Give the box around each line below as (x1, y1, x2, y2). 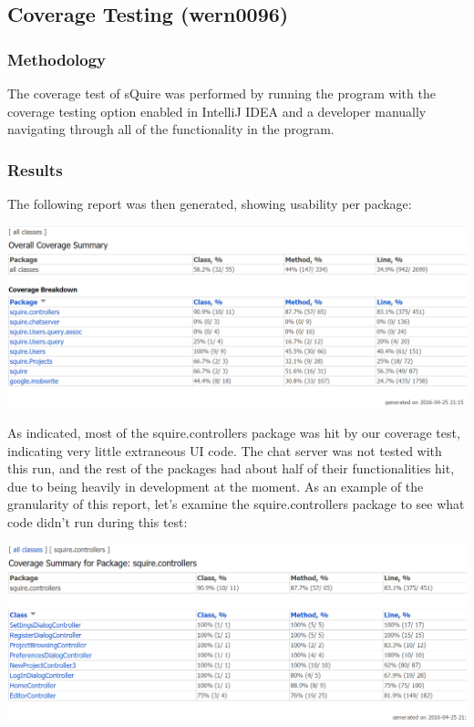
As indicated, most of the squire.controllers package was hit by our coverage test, (7, 423, 460, 442)
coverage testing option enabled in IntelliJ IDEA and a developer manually (7, 101, 427, 120)
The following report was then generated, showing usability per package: (7, 194, 412, 213)
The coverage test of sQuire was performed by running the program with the (7, 84, 436, 102)
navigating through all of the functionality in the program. (7, 119, 335, 139)
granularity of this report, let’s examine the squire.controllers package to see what (7, 494, 465, 514)
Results (7, 158, 63, 181)
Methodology (7, 47, 107, 70)
